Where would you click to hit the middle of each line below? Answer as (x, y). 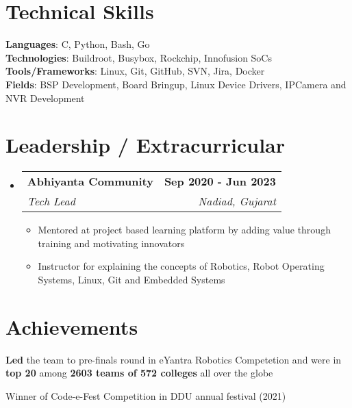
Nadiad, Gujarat (237, 201)
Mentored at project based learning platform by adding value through (184, 230)
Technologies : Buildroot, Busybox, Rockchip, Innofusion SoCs (139, 57)
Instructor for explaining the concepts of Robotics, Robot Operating (181, 266)
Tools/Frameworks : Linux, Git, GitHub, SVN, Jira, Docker (135, 71)
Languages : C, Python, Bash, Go (78, 44)
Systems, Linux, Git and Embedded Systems (131, 279)
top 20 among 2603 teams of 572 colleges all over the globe (139, 373)
